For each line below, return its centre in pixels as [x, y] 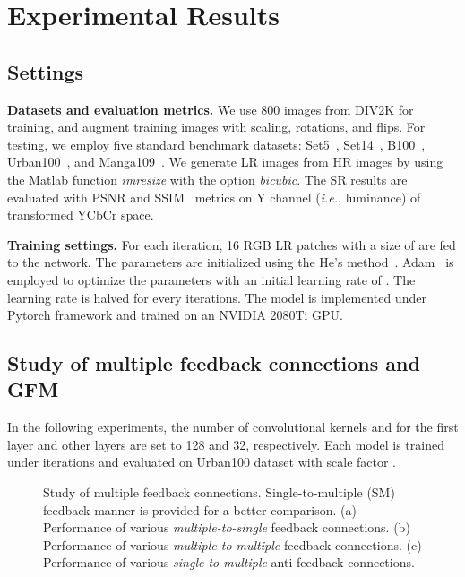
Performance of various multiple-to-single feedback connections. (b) [227, 527]
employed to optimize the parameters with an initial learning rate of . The [211, 279]
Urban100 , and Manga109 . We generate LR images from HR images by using [225, 162]
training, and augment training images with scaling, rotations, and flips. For [216, 127]
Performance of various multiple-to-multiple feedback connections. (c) [232, 544]
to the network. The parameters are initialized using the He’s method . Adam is [231, 262]
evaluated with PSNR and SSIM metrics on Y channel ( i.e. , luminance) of [214, 197]
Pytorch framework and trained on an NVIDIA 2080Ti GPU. [175, 315]
